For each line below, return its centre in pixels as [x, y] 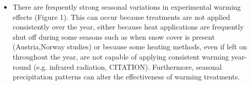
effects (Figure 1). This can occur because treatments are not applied [121, 17]
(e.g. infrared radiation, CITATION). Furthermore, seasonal [128, 66]
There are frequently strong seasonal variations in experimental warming [127, 7]
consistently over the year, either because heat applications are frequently [128, 27]
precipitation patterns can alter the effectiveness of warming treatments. [126, 77]
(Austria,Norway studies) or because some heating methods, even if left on [130, 47]
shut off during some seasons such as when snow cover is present [114, 36]
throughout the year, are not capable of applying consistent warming [121, 56]
